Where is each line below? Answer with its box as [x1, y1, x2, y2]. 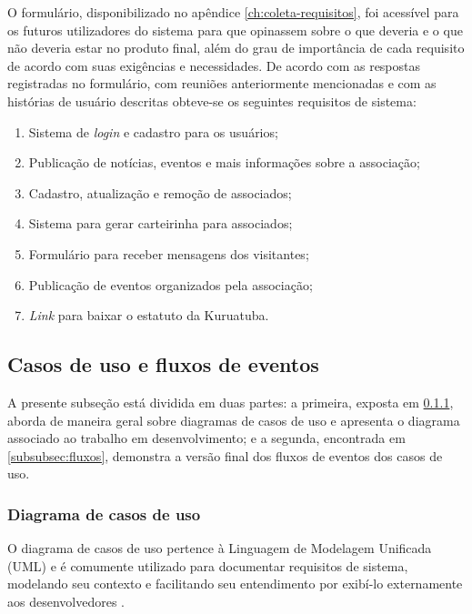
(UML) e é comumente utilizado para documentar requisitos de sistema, [7, 556, 408, 575]
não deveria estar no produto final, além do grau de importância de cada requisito [7, 38, 465, 57]
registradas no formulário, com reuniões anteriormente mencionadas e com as [7, 74, 437, 93]
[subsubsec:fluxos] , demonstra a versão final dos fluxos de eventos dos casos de [7, 446, 443, 465]
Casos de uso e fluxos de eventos [7, 350, 319, 378]
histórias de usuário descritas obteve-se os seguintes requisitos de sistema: [7, 91, 417, 110]
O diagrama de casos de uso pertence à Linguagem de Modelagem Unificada [7, 539, 432, 558]
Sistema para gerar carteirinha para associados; [28, 214, 293, 233]
